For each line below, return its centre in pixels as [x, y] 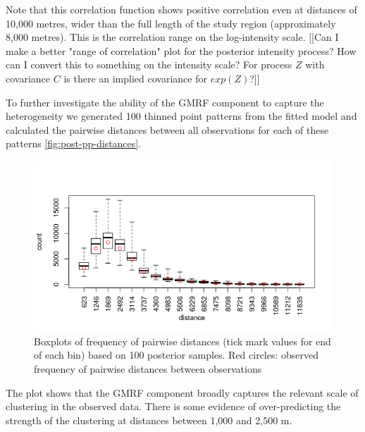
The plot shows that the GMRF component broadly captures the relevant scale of [182, 392]
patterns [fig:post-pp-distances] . [74, 143]
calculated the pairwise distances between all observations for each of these [167, 129]
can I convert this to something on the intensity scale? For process [149, 64]
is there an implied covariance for [135, 78]
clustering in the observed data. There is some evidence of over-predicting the [173, 406]
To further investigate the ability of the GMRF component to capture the [165, 102]
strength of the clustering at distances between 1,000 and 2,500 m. [149, 420]
